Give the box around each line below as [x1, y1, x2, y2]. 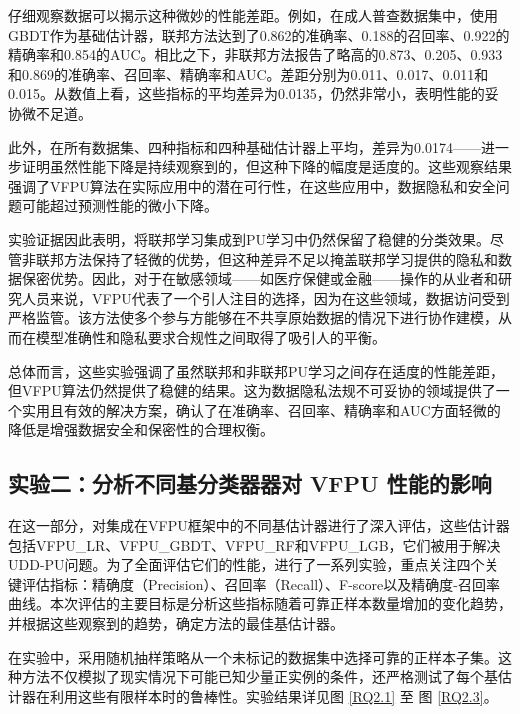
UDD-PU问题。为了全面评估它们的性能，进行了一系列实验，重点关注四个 [8, 554, 485, 575]
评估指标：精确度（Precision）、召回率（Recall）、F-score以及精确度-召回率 [21, 573, 500, 594]
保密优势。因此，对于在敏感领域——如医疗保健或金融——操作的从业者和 [21, 268, 498, 289]
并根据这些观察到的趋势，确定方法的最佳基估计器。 [8, 613, 344, 634]
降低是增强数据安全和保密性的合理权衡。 [8, 419, 274, 440]
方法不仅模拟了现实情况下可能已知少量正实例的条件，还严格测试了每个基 [21, 666, 498, 687]
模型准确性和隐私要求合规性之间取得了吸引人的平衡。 [35, 326, 386, 347]
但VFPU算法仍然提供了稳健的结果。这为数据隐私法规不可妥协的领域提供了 [8, 380, 496, 401]
